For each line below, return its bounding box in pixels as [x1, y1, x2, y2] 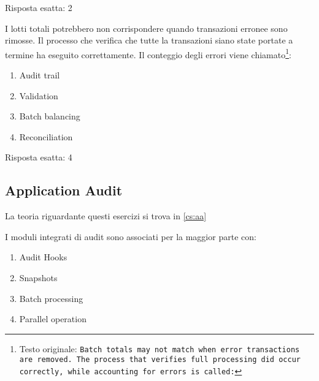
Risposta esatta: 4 [5, 151, 72, 164]
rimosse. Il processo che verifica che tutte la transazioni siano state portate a [5, 34, 293, 47]
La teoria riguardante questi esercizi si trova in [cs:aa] [5, 209, 207, 222]
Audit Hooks [19, 251, 67, 263]
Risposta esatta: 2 [5, 1, 72, 13]
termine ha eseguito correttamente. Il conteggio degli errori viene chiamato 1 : [5, 46, 291, 61]
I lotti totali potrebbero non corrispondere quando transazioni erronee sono [5, 21, 288, 34]
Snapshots [19, 271, 58, 284]
